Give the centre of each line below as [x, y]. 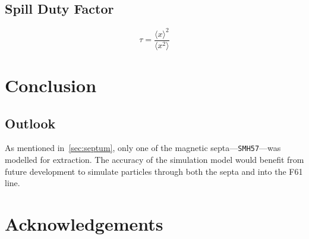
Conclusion [51, 85]
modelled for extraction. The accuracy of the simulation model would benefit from [154, 159]
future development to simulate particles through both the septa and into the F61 [154, 171]
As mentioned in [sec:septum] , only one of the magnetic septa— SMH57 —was [143, 148]
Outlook [30, 123]
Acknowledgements [84, 223]
